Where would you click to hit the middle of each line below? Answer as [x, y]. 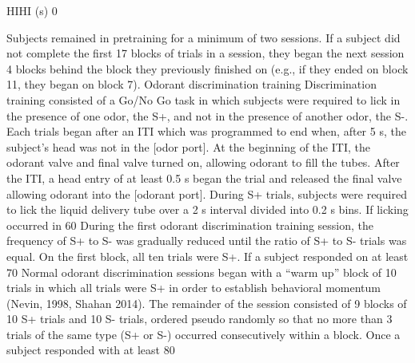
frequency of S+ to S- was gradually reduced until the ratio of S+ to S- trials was [207, 241]
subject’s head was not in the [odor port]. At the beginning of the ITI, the [188, 146]
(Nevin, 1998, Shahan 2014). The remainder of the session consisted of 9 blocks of [207, 303]
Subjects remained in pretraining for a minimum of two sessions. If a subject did [204, 37]
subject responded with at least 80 [91, 350]
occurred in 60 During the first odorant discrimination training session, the [190, 225]
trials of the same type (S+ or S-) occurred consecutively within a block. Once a [204, 334]
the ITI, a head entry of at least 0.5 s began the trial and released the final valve [204, 178]
